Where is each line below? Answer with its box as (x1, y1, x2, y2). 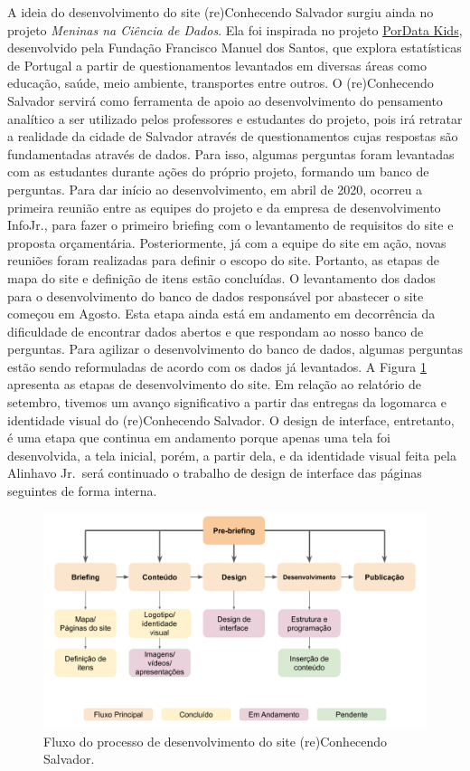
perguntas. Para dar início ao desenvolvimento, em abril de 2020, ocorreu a (7, 179, 423, 198)
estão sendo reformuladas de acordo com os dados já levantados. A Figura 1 (7, 357, 427, 376)
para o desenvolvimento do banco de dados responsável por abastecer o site (7, 286, 424, 305)
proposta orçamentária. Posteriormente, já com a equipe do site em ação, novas (7, 233, 446, 252)
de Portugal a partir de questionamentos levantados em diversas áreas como (7, 55, 427, 74)
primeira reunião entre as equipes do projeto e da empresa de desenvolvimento (7, 197, 441, 216)
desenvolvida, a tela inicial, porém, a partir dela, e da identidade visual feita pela (7, 445, 456, 464)
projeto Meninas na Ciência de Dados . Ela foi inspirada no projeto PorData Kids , (7, 20, 463, 39)
